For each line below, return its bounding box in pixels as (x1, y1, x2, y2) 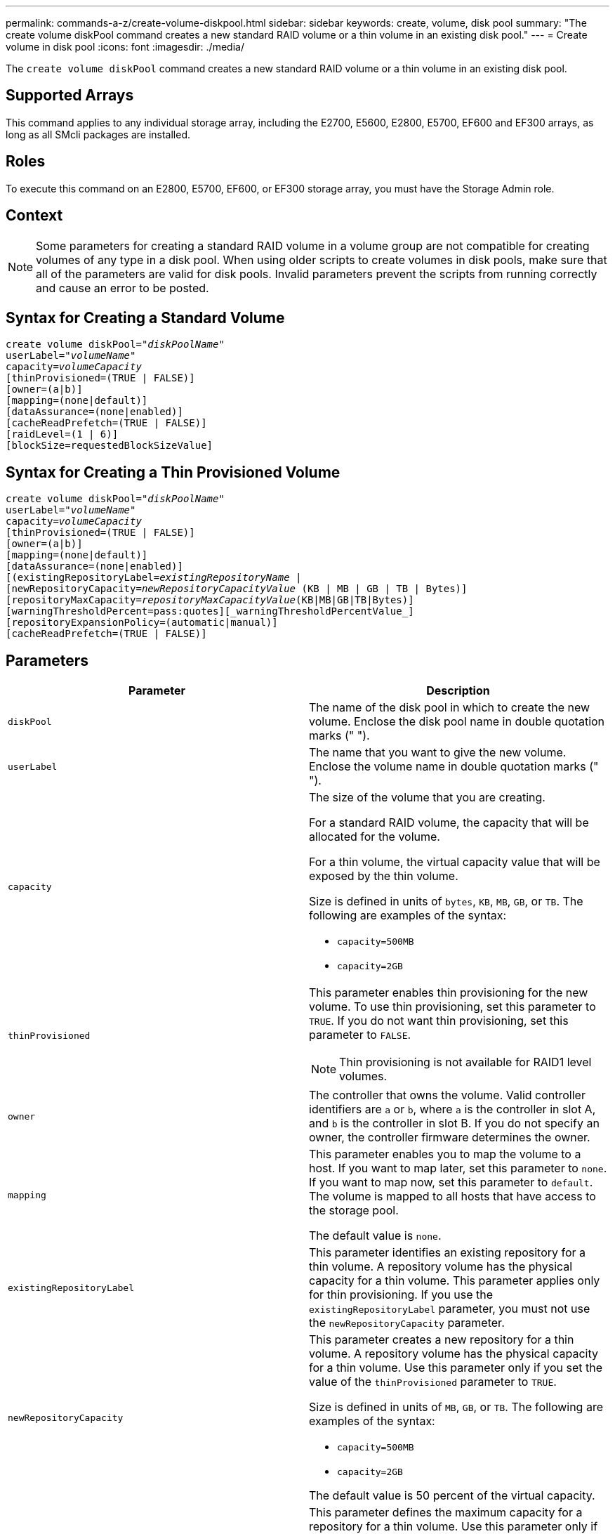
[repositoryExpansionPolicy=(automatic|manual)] (6, 617, 278, 629)
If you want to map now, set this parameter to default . (309, 1175, 593, 1190)
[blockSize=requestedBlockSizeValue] (6, 440, 213, 452)
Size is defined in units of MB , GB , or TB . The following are (309, 1400, 603, 1415)
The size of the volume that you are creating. (309, 790, 545, 805)
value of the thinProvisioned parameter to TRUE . (309, 1375, 557, 1389)
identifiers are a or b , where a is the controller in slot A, (309, 1102, 596, 1117)
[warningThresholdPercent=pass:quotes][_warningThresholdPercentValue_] (6, 605, 414, 617)
